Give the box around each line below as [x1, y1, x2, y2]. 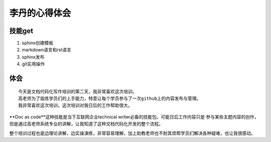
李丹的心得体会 [9, 8, 71, 19]
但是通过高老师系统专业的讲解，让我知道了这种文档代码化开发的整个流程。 [9, 121, 163, 127]
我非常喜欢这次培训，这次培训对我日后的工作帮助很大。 [18, 103, 132, 108]
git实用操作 [22, 61, 45, 67]
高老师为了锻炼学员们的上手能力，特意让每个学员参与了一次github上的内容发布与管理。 [18, 96, 201, 101]
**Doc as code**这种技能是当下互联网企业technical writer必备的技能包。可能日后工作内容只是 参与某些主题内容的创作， [9, 113, 259, 120]
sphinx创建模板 [22, 40, 54, 46]
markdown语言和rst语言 [22, 47, 71, 53]
